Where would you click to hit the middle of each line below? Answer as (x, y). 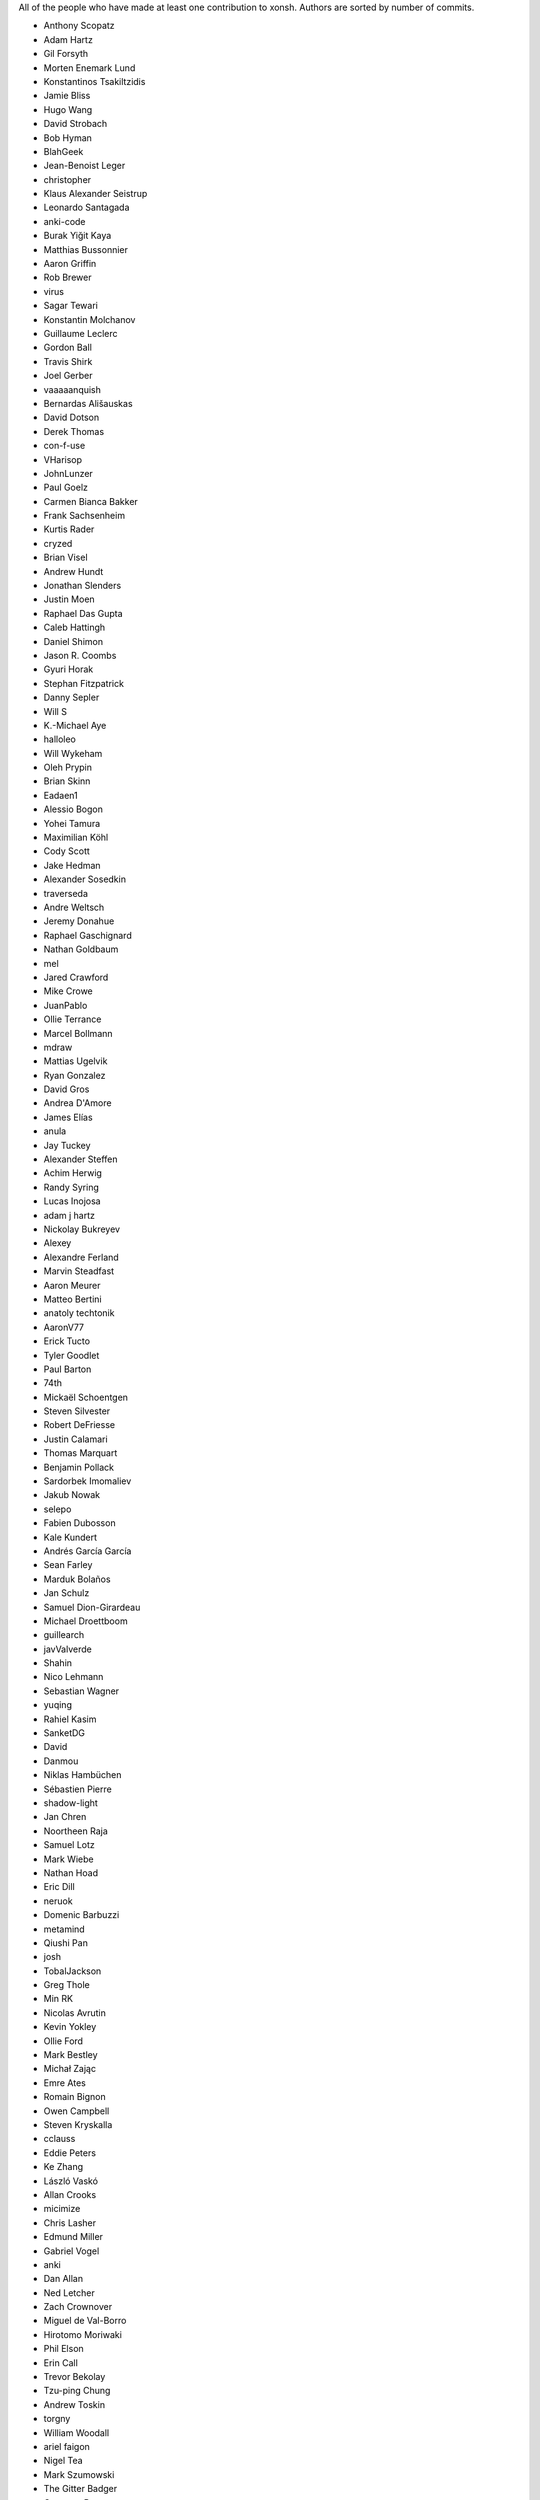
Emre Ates (65, 2082)
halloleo (60, 739)
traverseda (66, 893)
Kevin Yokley (70, 2027)
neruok (58, 1901)
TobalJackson (72, 1971)
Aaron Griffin (70, 264)
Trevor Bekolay (74, 2377)
